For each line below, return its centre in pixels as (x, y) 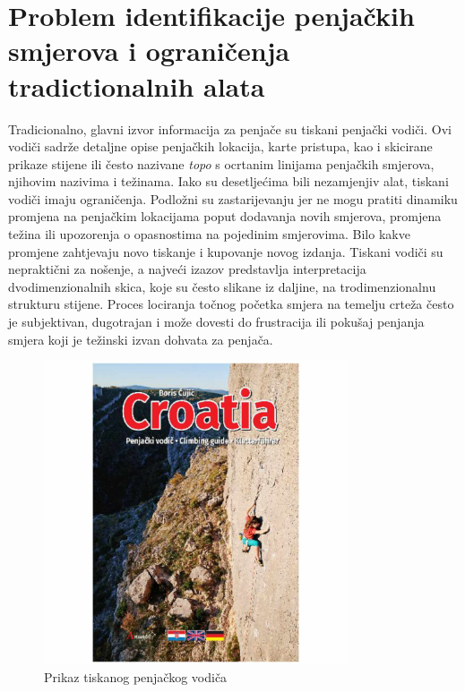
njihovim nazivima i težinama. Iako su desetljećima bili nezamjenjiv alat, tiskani (228, 181)
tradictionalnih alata (137, 85)
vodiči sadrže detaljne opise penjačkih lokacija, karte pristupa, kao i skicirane (220, 146)
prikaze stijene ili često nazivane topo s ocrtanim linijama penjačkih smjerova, (221, 163)
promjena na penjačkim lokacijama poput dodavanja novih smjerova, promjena (225, 216)
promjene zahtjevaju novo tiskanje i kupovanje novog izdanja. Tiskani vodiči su (226, 251)
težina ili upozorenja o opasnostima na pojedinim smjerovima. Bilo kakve (209, 234)
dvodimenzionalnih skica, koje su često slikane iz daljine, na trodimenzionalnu (222, 286)
